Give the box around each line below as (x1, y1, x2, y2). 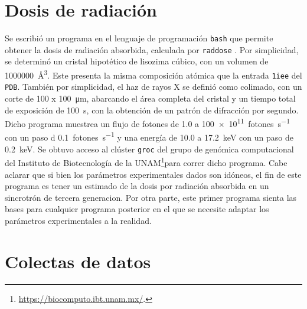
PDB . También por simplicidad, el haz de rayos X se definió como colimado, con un (5, 80, 302, 93)
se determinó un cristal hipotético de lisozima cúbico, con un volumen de (5, 55, 269, 67)
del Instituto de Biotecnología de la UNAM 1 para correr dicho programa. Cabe (5, 155, 288, 168)
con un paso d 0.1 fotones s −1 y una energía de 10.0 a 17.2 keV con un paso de (5, 129, 293, 144)
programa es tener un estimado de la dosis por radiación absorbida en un (5, 180, 269, 192)
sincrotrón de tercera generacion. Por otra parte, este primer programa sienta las (5, 191, 297, 203)
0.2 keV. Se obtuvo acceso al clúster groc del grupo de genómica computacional (5, 142, 294, 155)
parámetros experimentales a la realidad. (5, 214, 152, 226)
